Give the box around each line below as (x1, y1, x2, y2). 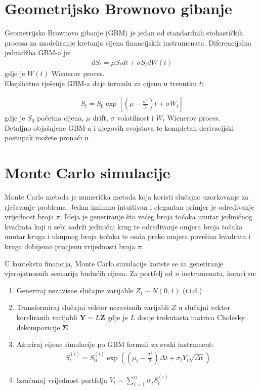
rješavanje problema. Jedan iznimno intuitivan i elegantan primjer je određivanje (5, 201, 254, 212)
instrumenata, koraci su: (182, 268, 257, 279)
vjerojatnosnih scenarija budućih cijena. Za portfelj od (5, 268, 173, 279)
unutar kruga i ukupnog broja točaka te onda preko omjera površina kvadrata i (5, 231, 251, 242)
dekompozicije (16, 322, 60, 332)
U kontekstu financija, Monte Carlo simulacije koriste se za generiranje (5, 258, 224, 268)
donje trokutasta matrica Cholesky (137, 312, 245, 322)
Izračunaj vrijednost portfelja (16, 374, 107, 385)
